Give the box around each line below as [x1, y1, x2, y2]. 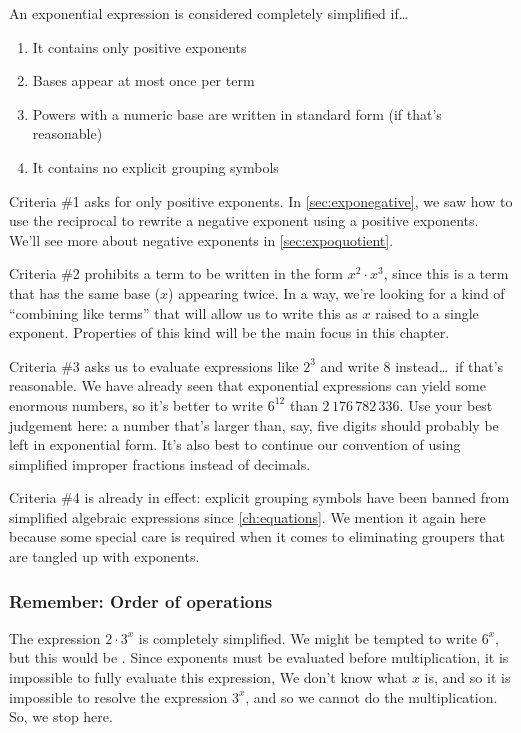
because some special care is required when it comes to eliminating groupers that [9, 526, 506, 547]
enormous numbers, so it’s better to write [9, 394, 264, 415]
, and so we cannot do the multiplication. [245, 686, 498, 707]
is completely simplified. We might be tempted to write [138, 627, 477, 648]
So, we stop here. [9, 706, 113, 727]
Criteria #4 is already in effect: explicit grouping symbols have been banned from [9, 487, 510, 508]
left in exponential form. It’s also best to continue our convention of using [9, 434, 461, 455]
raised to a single [375, 302, 479, 323]
